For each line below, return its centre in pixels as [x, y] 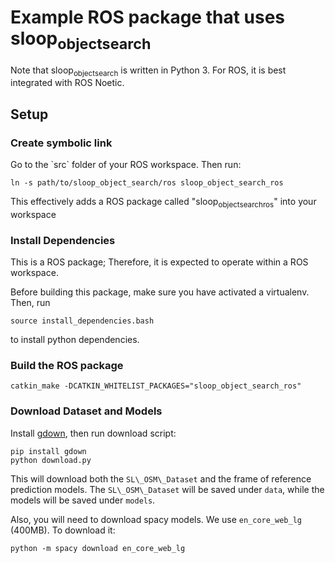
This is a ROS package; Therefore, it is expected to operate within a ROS [159, 262]
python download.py [51, 460]
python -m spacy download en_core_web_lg [98, 548]
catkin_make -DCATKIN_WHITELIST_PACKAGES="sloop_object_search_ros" [156, 386]
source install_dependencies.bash [82, 321]
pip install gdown [48, 451]
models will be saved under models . [83, 500]
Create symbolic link [61, 143]
